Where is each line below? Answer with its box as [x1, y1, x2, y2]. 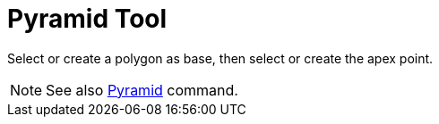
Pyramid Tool [7, 4, 168, 34]
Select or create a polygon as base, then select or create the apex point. [7, 50, 434, 66]
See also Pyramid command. [46, 80, 238, 99]
